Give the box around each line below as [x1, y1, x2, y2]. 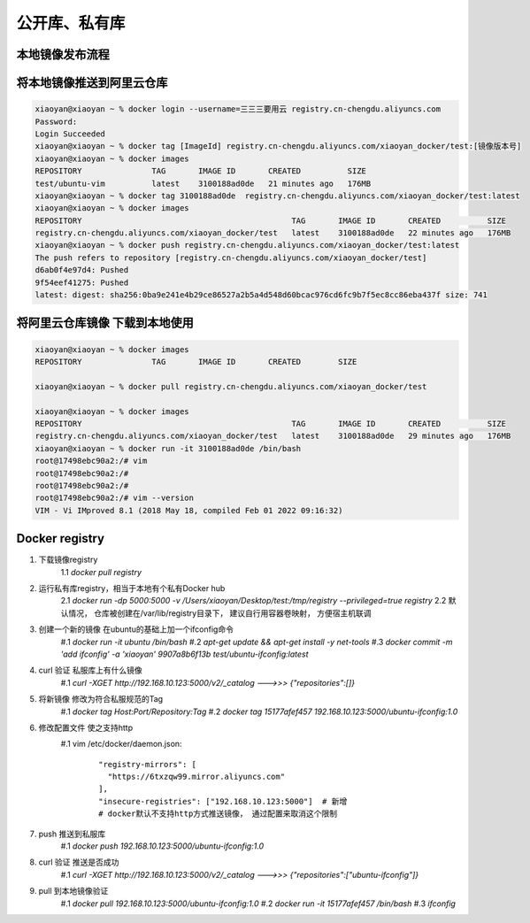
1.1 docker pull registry [60, 566, 142, 577]
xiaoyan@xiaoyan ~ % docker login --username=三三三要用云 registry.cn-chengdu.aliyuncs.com [35, 104, 442, 114]
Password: [35, 116, 78, 127]
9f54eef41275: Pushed [35, 277, 129, 288]
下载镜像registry [38, 554, 98, 565]
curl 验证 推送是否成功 [38, 857, 119, 867]
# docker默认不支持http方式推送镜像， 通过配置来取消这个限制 [98, 809, 338, 819]
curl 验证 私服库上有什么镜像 [38, 665, 143, 676]
